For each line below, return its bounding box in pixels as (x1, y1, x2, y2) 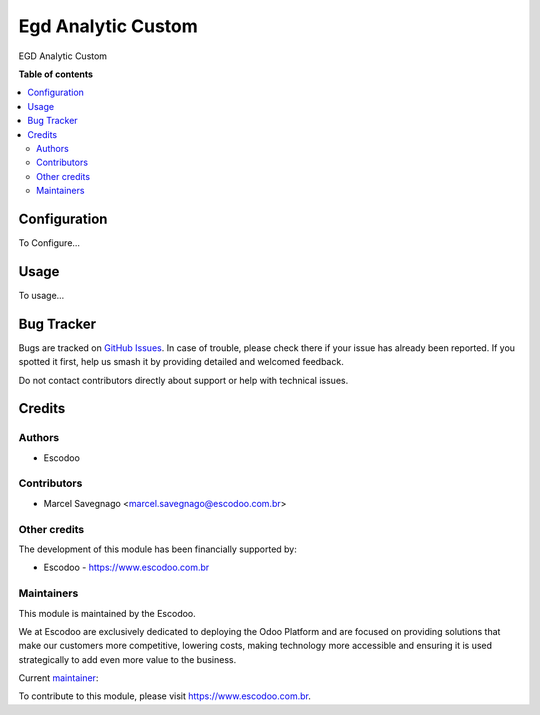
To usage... (18, 289, 65, 301)
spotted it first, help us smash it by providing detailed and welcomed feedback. (18, 356, 344, 368)
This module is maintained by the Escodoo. (18, 607, 197, 619)
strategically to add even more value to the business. (18, 653, 237, 665)
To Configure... (18, 236, 80, 249)
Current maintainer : (18, 672, 99, 684)
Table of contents (18, 68, 94, 80)
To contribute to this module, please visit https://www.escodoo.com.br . (18, 690, 312, 702)
